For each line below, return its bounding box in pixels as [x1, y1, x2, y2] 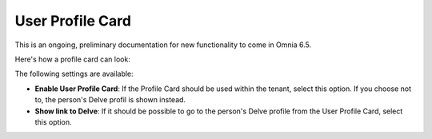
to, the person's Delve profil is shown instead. [34, 95, 186, 105]
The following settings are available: [14, 69, 134, 79]
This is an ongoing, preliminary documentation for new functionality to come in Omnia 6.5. [14, 40, 312, 50]
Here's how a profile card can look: [14, 54, 131, 64]
